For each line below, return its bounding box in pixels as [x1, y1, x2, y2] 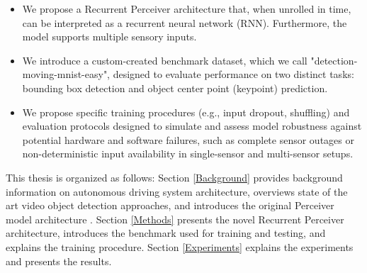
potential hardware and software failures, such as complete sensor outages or [22, 132, 354, 147]
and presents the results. [6, 253, 112, 268]
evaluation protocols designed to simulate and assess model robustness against [22, 118, 362, 133]
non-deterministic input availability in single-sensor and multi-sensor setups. [22, 146, 354, 161]
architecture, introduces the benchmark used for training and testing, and [6, 225, 326, 240]
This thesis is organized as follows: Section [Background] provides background [6, 169, 343, 184]
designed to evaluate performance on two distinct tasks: [113, 67, 354, 82]
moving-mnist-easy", [22, 67, 111, 82]
